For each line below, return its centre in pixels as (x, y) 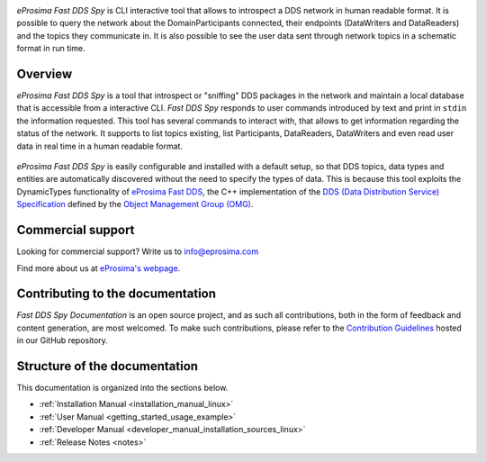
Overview (45, 73)
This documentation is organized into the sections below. (122, 388)
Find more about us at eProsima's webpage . (99, 268)
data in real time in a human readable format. (100, 146)
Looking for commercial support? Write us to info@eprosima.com (138, 251)
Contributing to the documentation (116, 294)
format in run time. (51, 49)
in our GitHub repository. (62, 340)
